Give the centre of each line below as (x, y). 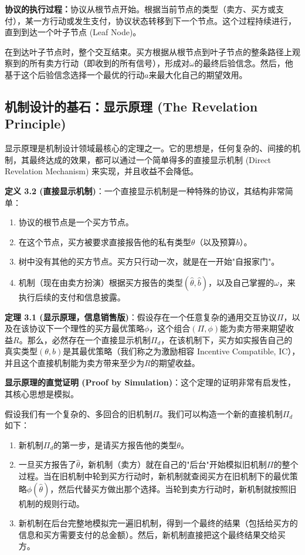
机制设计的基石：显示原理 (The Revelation (131, 106)
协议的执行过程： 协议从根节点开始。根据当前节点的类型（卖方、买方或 (140, 9)
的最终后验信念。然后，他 (244, 63)
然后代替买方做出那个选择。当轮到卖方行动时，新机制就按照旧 (177, 488)
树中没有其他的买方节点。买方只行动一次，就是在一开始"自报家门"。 (149, 261)
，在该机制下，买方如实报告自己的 (227, 339)
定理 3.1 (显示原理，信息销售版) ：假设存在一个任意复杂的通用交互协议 (141, 317)
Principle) (35, 123)
